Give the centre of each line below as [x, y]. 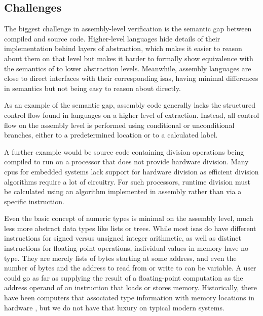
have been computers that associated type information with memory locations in [129, 298]
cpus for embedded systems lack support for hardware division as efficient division [131, 171]
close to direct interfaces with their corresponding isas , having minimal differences [131, 78]
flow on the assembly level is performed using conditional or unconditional [119, 125]
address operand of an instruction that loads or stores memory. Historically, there [131, 287]
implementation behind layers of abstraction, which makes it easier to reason [123, 48]
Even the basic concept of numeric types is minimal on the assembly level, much [129, 218]
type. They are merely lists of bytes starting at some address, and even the [120, 258]
